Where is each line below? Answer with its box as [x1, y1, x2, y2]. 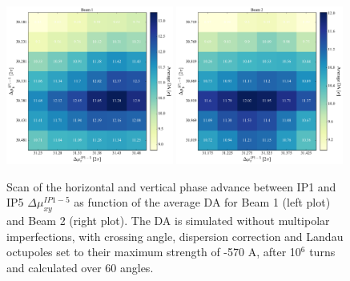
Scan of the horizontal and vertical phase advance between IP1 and [6, 178, 336, 195]
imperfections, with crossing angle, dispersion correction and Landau [6, 227, 344, 244]
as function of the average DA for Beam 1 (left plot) [74, 194, 331, 211]
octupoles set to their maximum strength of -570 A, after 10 [6, 243, 301, 260]
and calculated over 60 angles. [6, 259, 154, 275]
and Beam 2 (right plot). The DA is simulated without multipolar [6, 211, 330, 228]
